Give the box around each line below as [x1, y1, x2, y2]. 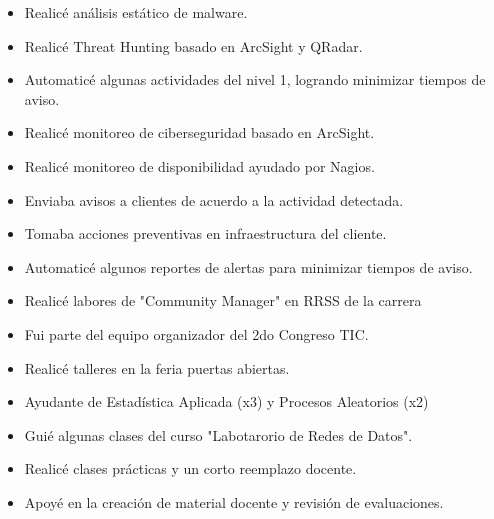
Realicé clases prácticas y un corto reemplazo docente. [24, 458, 357, 479]
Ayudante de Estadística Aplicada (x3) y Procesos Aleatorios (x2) [24, 391, 429, 412]
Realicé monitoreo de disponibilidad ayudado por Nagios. [24, 155, 375, 176]
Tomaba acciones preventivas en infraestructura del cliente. [24, 223, 387, 244]
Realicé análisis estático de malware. [24, 2, 248, 22]
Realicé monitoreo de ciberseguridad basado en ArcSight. [24, 122, 375, 143]
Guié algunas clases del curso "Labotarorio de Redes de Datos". [24, 424, 413, 445]
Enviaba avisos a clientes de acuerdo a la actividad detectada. [24, 189, 404, 210]
